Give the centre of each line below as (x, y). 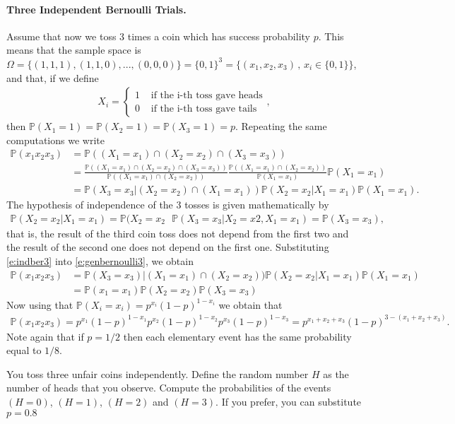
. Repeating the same (281, 126)
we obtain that (250, 304)
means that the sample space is (74, 50)
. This (331, 36)
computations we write (55, 140)
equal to (24, 350)
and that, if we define (53, 77)
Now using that (40, 304)
